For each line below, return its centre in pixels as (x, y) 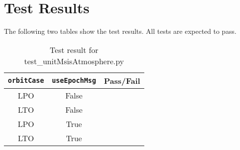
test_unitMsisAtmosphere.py (74, 61)
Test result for (74, 50)
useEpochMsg (74, 81)
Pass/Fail (122, 80)
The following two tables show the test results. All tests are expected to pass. (120, 31)
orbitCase (26, 81)
